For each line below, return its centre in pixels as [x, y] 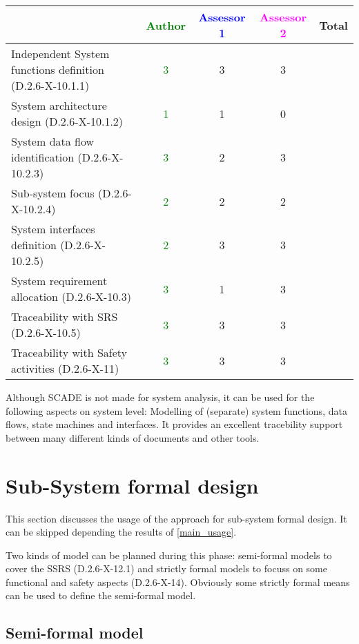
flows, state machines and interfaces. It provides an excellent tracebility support [174, 424]
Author [166, 25]
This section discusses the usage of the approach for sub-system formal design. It [176, 518]
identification [43, 157]
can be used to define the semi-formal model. [101, 595]
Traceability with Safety [69, 352]
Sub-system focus [53, 193]
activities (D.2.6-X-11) [65, 368]
